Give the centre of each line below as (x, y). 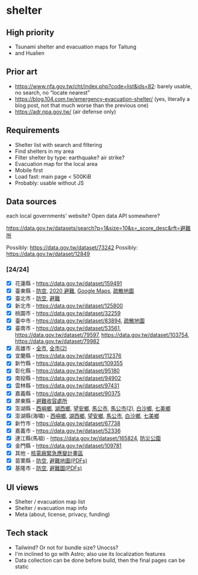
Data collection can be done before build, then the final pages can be (100, 560)
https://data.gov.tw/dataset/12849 (48, 254)
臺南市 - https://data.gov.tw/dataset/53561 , (68, 328)
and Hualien (30, 53)
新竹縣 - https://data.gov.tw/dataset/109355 (69, 363)
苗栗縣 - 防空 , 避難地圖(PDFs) (51, 461)
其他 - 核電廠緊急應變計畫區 (49, 453)
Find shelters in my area (44, 151)
